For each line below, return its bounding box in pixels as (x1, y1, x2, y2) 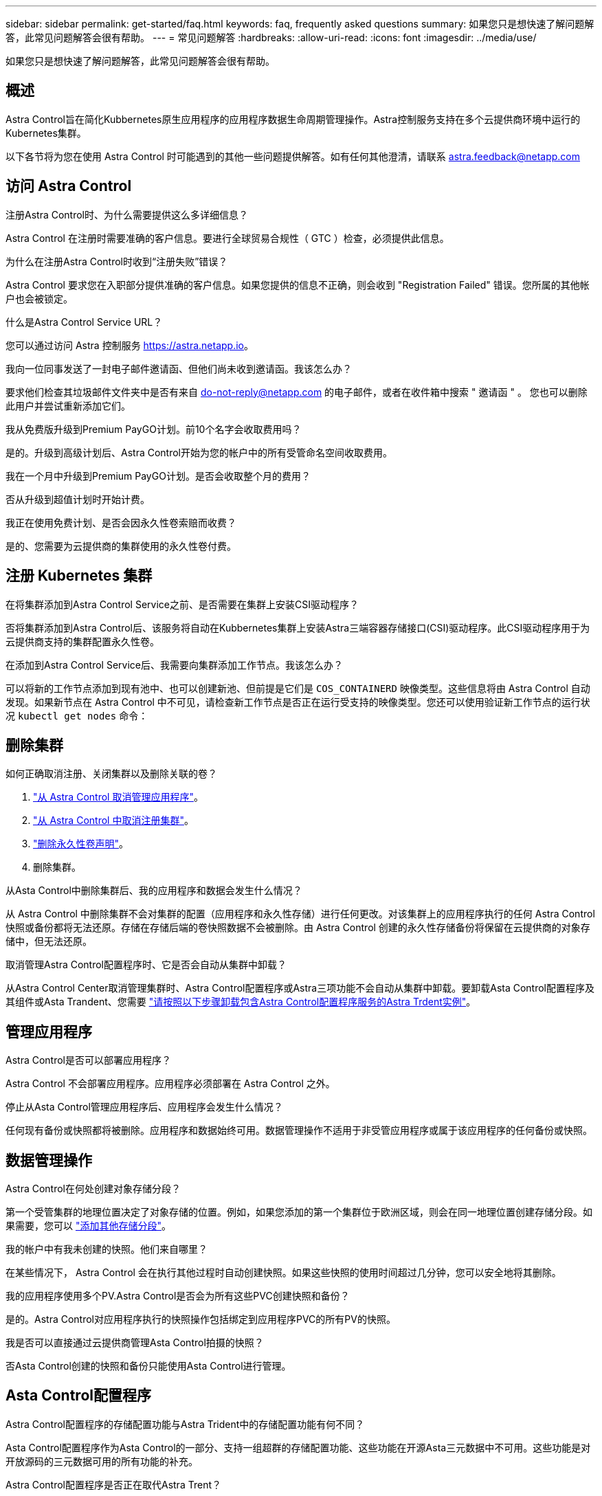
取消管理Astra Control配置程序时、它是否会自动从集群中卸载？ (5, 959, 287, 971)
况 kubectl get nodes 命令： (5, 709, 148, 722)
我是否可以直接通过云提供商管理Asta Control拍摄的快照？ (5, 1337, 264, 1349)
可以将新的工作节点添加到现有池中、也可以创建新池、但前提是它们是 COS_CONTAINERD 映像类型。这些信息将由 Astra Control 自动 (5, 682, 590, 694)
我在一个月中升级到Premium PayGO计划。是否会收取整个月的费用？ (5, 469, 311, 482)
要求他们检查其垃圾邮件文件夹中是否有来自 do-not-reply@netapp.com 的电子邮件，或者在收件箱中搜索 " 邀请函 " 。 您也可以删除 (5, 386, 588, 398)
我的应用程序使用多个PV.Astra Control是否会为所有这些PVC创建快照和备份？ (5, 1290, 350, 1302)
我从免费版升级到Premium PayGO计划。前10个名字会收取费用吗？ (5, 423, 302, 435)
